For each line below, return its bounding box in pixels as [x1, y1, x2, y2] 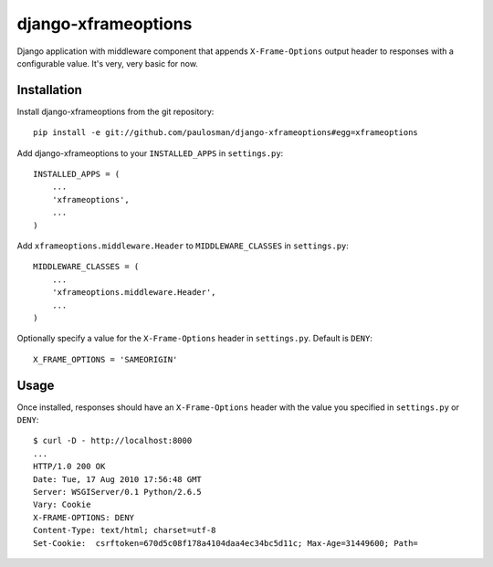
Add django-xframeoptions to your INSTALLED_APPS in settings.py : [16, 147, 284, 159]
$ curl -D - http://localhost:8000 [33, 436, 193, 446]
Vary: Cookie [33, 499, 91, 510]
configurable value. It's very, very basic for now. [16, 58, 198, 68]
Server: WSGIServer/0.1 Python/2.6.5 [33, 487, 203, 497]
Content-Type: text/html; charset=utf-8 [33, 525, 216, 536]
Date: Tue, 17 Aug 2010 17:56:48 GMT [33, 474, 203, 484]
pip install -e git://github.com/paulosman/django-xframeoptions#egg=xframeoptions [33, 128, 419, 138]
